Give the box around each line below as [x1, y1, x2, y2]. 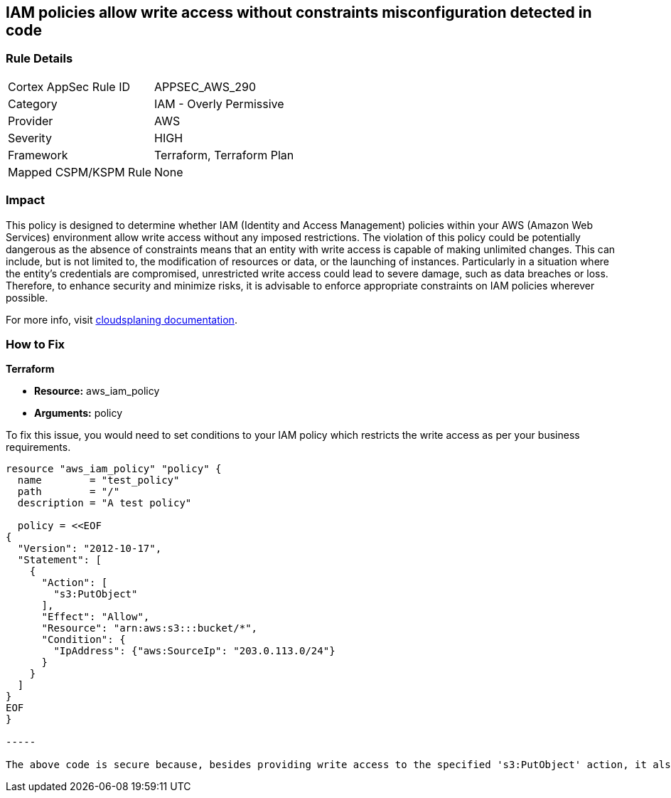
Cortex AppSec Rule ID [8, 79, 131, 94]
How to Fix [6, 336, 65, 351]
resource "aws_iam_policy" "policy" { [6, 463, 222, 475]
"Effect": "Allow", [41, 611, 150, 623]
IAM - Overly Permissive [154, 96, 284, 111]
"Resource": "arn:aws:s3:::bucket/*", [41, 622, 258, 634]
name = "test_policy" [17, 474, 180, 486]
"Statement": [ [17, 554, 102, 566]
